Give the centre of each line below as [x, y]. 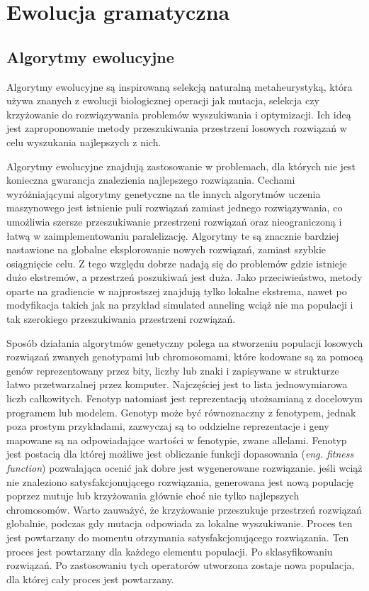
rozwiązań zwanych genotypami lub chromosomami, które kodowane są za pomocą [185, 357]
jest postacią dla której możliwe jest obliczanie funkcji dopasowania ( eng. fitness [180, 454]
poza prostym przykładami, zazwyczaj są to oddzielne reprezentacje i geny [168, 426]
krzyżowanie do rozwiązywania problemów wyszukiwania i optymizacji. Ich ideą [179, 114]
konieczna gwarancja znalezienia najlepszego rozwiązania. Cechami [151, 180]
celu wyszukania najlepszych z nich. [84, 142]
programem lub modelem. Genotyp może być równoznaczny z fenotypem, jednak [181, 412]
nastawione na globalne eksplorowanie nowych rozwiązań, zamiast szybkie [166, 249]
